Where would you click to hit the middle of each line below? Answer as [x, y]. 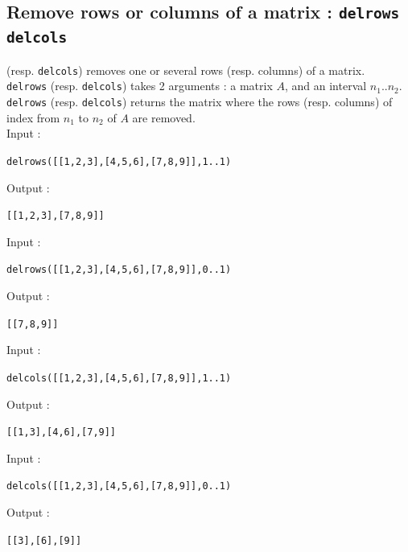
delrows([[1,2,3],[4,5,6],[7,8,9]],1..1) [119, 161]
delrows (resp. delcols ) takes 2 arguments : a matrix [140, 86]
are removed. [164, 117]
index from [33, 117]
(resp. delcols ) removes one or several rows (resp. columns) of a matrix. [186, 70]
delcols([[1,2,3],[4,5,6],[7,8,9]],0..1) [119, 486]
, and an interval [326, 86]
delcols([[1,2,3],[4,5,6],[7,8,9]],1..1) [119, 378]
